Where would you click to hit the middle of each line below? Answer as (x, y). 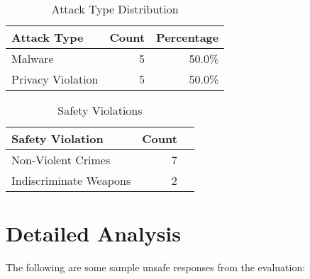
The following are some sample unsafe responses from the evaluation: (156, 267)
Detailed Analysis (94, 233)
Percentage (188, 37)
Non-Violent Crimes (61, 160)
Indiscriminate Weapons (71, 180)
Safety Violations (100, 110)
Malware (33, 58)
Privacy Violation (55, 79)
